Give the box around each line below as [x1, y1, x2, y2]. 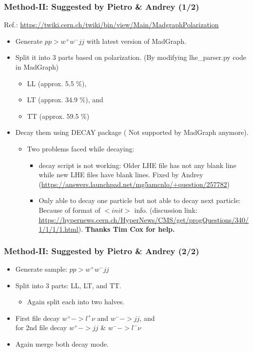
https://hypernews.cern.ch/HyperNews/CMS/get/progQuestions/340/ [39, 214, 249, 224]
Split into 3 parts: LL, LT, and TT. [15, 280, 121, 290]
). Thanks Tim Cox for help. [78, 224, 175, 234]
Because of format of [39, 204, 100, 215]
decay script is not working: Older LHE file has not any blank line [39, 160, 236, 170]
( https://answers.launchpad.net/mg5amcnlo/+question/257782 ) [39, 179, 230, 189]
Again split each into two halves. [27, 296, 125, 307]
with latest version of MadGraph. [86, 36, 186, 46]
